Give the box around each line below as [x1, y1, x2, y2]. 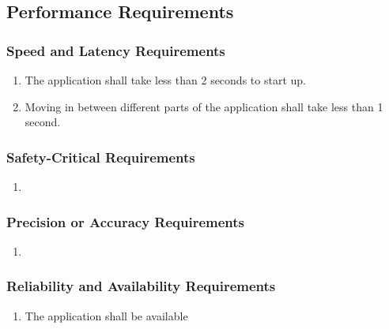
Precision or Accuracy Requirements [6, 211, 245, 231]
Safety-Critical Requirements [6, 147, 195, 166]
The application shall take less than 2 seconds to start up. [25, 72, 306, 88]
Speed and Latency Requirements [6, 40, 225, 60]
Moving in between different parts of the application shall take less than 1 [25, 98, 383, 114]
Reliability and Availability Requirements [6, 276, 276, 296]
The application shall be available [25, 307, 188, 323]
